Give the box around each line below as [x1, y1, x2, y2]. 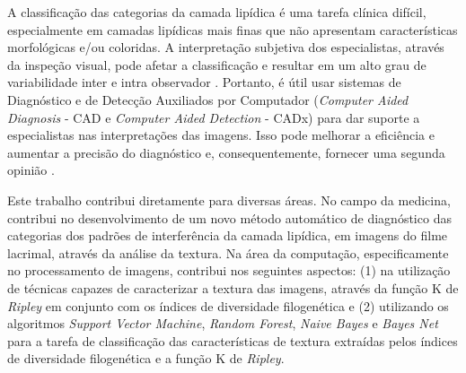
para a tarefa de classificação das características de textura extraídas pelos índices [7, 331, 458, 350]
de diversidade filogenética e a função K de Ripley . [7, 349, 285, 368]
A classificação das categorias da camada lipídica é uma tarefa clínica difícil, [7, 3, 426, 21]
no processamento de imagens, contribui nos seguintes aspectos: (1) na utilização [7, 261, 451, 280]
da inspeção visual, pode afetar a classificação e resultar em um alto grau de [7, 55, 426, 74]
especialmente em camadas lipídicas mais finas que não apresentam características [7, 20, 458, 39]
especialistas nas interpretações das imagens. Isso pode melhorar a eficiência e [7, 126, 435, 144]
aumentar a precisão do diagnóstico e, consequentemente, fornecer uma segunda [7, 143, 445, 161]
